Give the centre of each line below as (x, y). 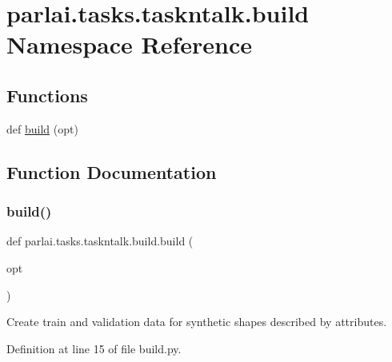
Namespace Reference (129, 44)
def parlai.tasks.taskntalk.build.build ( (100, 241)
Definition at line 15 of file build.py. (94, 348)
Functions (47, 95)
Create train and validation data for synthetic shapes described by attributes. (197, 322)
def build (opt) (42, 128)
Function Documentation (112, 171)
